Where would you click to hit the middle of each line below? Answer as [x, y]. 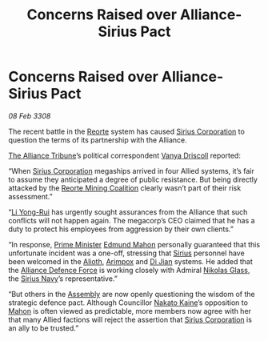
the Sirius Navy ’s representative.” [63, 279]
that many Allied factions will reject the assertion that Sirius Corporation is [130, 319]
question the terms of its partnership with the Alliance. [98, 140]
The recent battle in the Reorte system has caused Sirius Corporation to [127, 131]
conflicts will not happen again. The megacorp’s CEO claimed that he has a [132, 220]
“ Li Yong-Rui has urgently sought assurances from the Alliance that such [128, 212]
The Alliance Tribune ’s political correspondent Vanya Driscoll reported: [125, 155]
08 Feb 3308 [30, 116]
